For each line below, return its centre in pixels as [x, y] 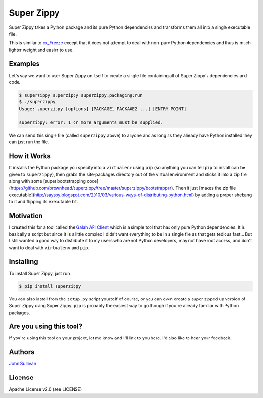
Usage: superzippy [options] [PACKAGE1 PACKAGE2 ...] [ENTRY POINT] [103, 109]
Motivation [26, 215]
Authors [22, 352]
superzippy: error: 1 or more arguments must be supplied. [91, 122]
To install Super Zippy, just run [39, 273]
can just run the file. [29, 142]
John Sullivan [23, 364]
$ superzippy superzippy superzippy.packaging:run [81, 95]
